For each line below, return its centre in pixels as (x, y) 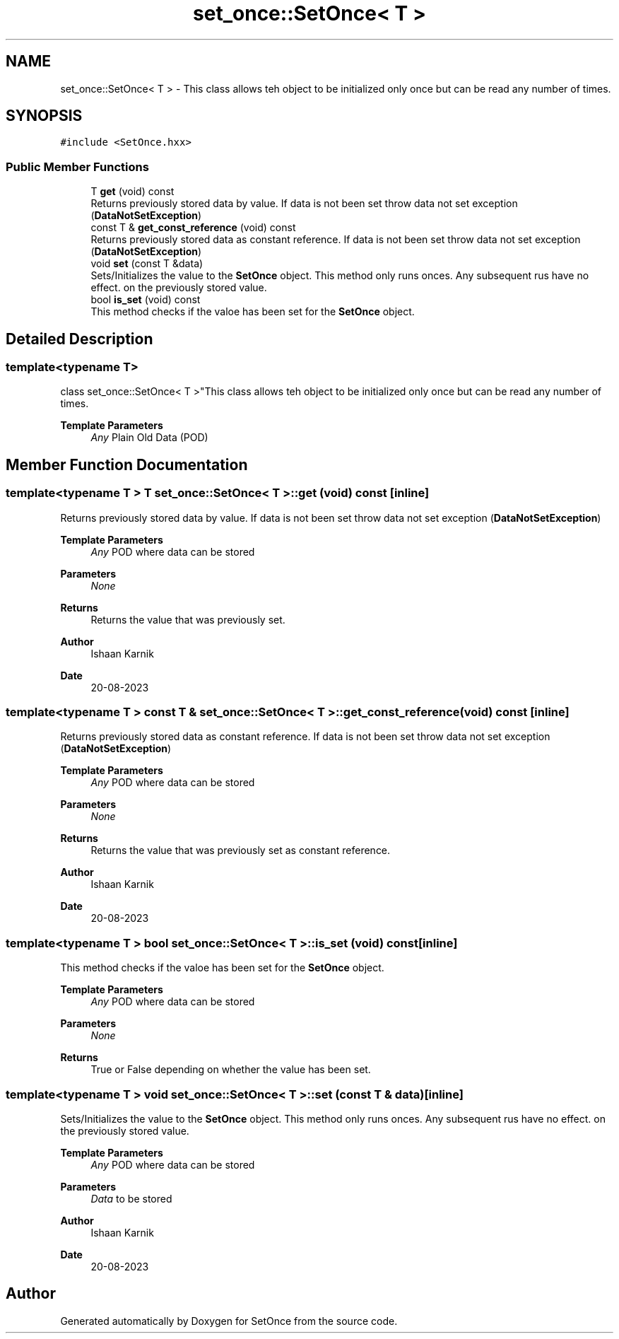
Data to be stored (131, 1198)
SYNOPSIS (44, 116)
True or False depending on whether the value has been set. (231, 1070)
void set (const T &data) (147, 264)
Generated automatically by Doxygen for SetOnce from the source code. (229, 1321)
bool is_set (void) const (146, 300)
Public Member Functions (77, 166)
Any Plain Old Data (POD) (149, 438)
